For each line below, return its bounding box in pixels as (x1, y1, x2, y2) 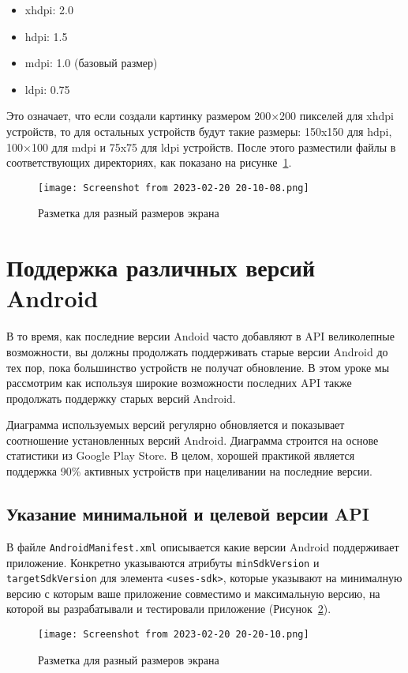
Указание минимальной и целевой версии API (6, 502, 369, 526)
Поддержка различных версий (6, 251, 316, 284)
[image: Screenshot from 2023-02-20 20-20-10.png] (38, 629, 309, 641)
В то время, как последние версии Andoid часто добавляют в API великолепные (6, 328, 395, 344)
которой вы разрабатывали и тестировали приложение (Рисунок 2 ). (6, 600, 331, 617)
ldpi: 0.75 (24, 81, 70, 97)
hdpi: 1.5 (24, 28, 68, 44)
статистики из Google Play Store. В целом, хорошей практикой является (6, 447, 355, 464)
